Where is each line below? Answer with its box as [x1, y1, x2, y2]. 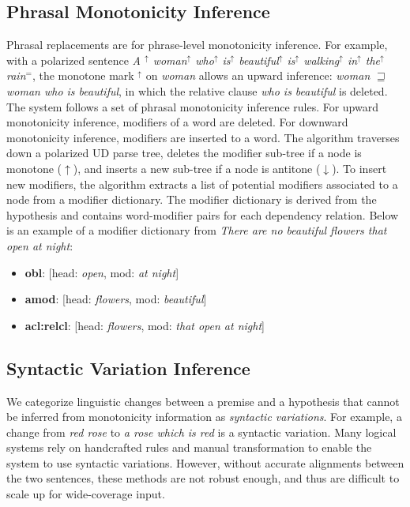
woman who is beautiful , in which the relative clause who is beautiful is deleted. [6, 82, 388, 99]
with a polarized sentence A [6, 51, 141, 68]
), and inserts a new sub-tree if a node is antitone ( [73, 160, 321, 176]
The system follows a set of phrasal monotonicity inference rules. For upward [6, 98, 379, 115]
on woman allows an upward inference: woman [145, 67, 371, 84]
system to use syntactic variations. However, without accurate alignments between [6, 454, 404, 471]
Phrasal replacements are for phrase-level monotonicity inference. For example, [6, 36, 388, 53]
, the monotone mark [32, 67, 134, 84]
